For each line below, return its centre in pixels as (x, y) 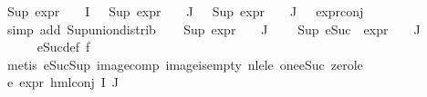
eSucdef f (63, 47)
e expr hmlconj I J (62, 82)
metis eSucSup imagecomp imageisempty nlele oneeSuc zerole (185, 64)
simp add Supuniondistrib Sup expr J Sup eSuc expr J (213, 29)
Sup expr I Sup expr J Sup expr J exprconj (185, 11)
